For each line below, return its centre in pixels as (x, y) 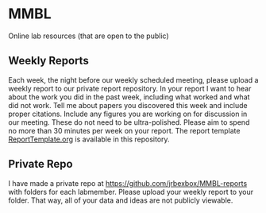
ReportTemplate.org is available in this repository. (89, 139)
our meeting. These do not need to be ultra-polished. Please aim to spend (129, 122)
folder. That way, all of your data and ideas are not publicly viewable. (121, 200)
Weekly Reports (48, 61)
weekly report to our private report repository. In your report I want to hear (130, 88)
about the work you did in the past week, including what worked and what (129, 97)
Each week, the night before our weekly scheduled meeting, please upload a (133, 79)
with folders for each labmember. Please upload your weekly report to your (131, 192)
